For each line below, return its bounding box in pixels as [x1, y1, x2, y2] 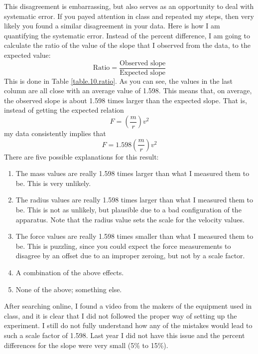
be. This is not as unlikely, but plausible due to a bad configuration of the [15, 204, 242, 214]
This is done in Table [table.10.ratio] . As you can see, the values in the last [4, 75, 233, 86]
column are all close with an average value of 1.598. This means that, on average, [4, 85, 252, 96]
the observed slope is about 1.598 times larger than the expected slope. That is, [4, 95, 247, 105]
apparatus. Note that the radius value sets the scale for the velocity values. [15, 214, 245, 224]
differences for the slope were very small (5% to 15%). [4, 340, 168, 350]
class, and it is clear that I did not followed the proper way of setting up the [4, 310, 237, 321]
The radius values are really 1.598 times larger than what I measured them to [15, 194, 253, 205]
